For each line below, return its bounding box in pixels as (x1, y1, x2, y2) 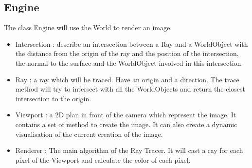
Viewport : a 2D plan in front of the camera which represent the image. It (15, 110, 236, 120)
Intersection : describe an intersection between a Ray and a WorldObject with (15, 38, 248, 49)
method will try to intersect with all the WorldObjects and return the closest (15, 84, 246, 94)
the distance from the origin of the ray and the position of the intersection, (15, 48, 239, 58)
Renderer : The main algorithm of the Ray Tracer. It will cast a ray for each (15, 145, 243, 155)
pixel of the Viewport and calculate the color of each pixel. (15, 154, 191, 165)
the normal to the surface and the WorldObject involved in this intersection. (15, 57, 243, 68)
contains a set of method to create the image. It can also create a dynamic (15, 119, 237, 129)
